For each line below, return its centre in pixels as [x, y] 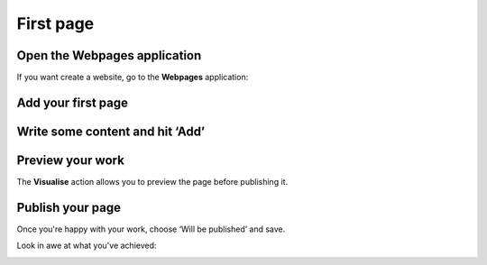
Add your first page [72, 102]
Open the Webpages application [109, 55]
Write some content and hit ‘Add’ [111, 131]
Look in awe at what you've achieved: [87, 246]
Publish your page [69, 207]
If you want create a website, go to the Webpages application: [133, 78]
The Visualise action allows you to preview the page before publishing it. [152, 182]
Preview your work [71, 160]
